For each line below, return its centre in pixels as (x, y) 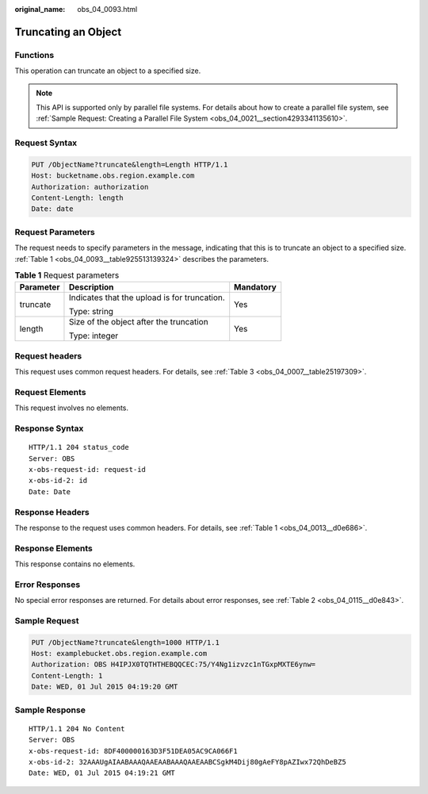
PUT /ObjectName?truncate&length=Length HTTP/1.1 (130, 164)
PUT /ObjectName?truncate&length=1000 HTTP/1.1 (125, 642)
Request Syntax (46, 143)
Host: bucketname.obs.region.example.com (113, 176)
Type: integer (94, 336)
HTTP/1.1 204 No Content (77, 729)
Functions (34, 55)
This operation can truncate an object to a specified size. (108, 71)
